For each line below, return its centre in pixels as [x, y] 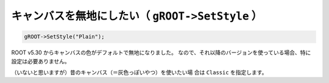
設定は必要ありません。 [41, 61]
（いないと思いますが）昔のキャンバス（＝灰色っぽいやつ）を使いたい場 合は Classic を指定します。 [139, 72]
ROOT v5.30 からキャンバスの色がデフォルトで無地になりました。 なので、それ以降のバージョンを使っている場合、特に [161, 52]
